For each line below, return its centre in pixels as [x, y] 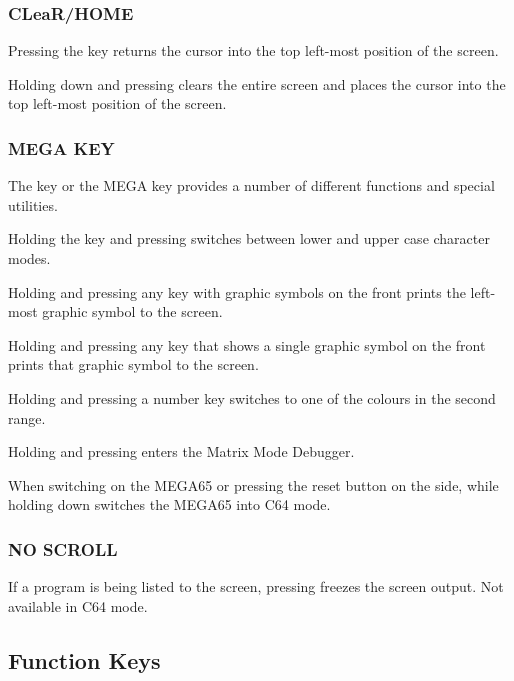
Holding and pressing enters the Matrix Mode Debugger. [181, 451]
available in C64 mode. [78, 605]
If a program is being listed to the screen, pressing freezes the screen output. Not [256, 586]
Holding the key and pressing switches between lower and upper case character [249, 238]
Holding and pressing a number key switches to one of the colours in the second [252, 397]
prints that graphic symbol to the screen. [133, 364]
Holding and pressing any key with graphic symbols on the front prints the [237, 291]
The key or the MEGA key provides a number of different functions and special [251, 185]
